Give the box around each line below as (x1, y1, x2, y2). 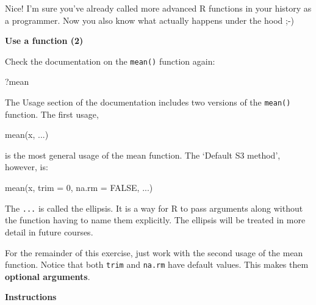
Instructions (5, 290, 57, 303)
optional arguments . (5, 270, 90, 282)
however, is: (5, 160, 48, 173)
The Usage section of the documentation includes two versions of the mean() (5, 96, 291, 109)
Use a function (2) (5, 34, 84, 47)
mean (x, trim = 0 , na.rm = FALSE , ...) (5, 181, 153, 194)
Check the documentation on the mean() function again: (5, 54, 215, 67)
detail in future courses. (5, 225, 93, 238)
